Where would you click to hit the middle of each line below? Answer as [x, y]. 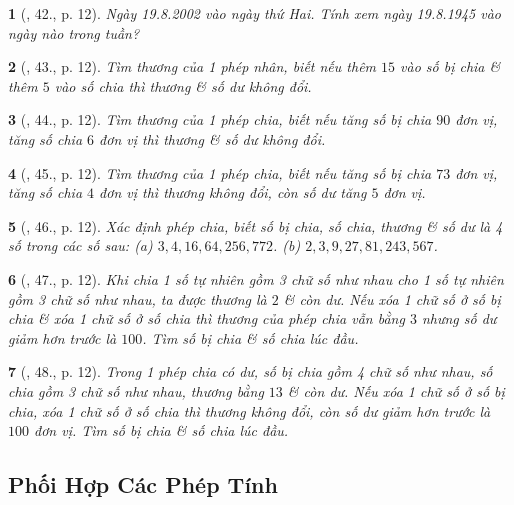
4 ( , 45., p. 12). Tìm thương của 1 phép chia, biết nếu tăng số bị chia [220, 172]
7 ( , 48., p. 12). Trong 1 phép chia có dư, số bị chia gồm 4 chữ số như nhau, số [250, 371]
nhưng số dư [459, 318]
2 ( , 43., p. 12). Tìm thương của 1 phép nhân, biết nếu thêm [192, 66]
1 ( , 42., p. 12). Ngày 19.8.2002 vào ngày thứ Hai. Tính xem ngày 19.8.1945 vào [255, 13]
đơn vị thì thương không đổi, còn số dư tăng [233, 192]
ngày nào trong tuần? [74, 32]
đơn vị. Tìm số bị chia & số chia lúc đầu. [161, 430]
